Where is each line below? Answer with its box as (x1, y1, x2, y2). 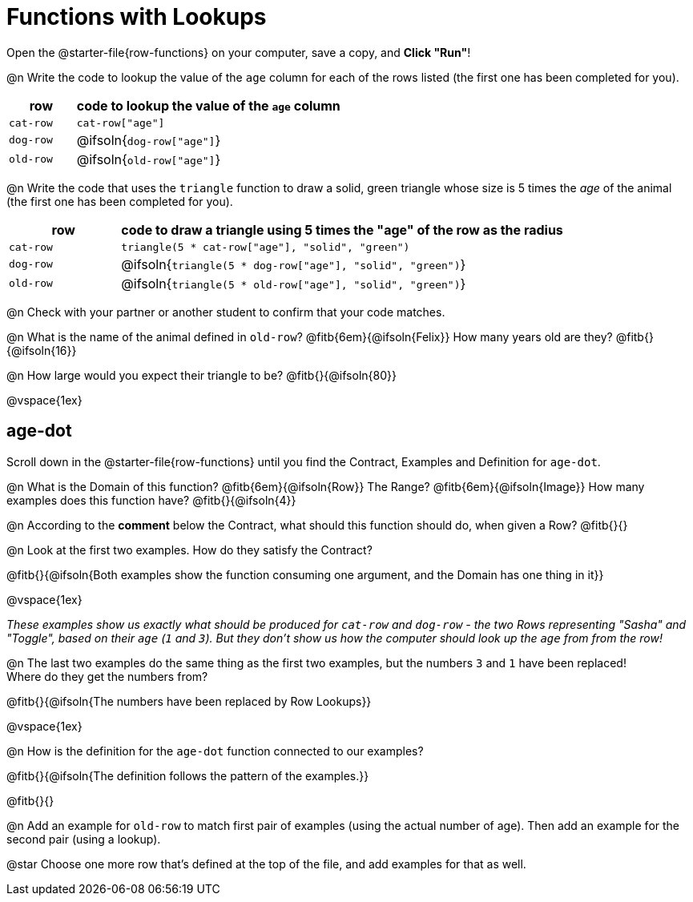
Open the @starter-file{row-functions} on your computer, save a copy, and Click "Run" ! (6, 45, 471, 59)
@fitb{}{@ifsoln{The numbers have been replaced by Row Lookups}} (6, 694, 372, 708)
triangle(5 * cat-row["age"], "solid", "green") (121, 240, 410, 253)
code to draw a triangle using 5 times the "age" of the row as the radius (121, 221, 563, 238)
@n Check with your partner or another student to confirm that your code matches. (6, 304, 445, 319)
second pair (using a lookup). (6, 832, 161, 846)
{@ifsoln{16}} (6, 343, 77, 357)
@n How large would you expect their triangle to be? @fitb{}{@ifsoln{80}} (6, 368, 397, 382)
